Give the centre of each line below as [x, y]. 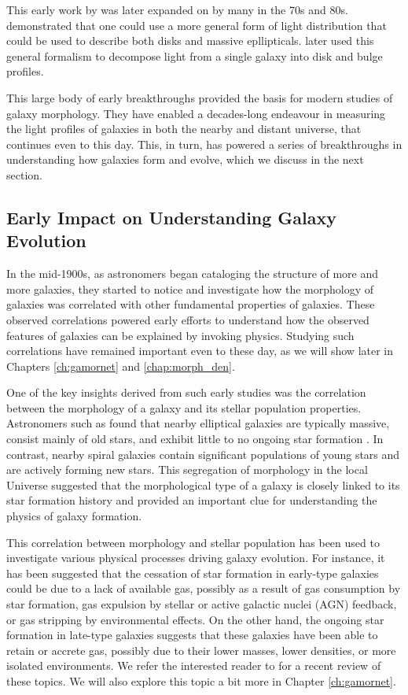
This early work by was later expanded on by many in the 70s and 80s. [177, 9]
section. [24, 174]
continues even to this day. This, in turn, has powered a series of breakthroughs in [204, 144]
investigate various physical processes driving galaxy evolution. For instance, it [196, 558]
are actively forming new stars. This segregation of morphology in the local [187, 469]
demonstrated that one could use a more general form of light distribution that [197, 25]
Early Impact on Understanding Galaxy [172, 217]
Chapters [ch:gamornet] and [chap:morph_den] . [121, 366]
